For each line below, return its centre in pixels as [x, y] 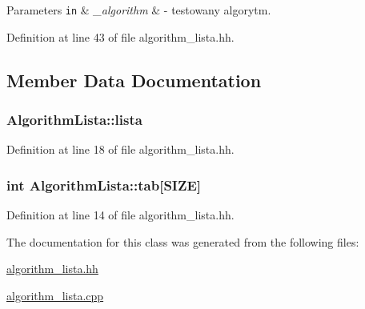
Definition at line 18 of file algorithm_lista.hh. [120, 149]
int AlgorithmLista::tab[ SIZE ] [104, 185]
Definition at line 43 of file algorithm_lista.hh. [120, 36]
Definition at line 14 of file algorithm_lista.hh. [120, 215]
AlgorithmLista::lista [74, 119]
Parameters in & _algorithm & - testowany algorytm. [139, 10]
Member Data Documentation [134, 80]
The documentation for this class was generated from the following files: [183, 241]
